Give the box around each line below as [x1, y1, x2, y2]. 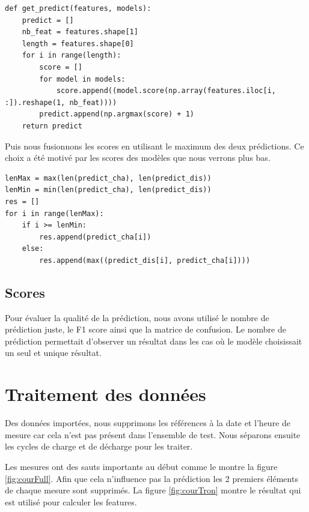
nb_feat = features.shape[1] [22, 28, 138, 37]
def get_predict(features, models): [5, 4, 151, 13]
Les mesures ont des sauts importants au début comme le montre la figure [5, 460, 278, 472]
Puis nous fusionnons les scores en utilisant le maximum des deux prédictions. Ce [5, 139, 304, 152]
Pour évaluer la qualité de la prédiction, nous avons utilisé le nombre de [5, 311, 269, 324]
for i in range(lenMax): [5, 209, 104, 218]
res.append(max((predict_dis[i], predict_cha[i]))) [39, 256, 251, 265]
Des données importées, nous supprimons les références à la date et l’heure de [5, 417, 291, 429]
